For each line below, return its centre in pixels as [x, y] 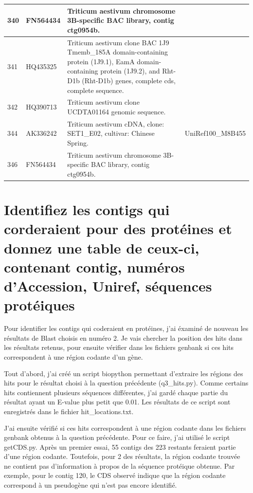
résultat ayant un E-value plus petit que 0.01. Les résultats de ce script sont [117, 402]
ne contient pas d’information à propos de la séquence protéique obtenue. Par [119, 466]
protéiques [39, 305]
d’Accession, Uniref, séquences [108, 286]
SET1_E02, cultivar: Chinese [111, 133]
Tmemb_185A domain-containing [118, 52]
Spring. [78, 142]
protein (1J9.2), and [130, 71]
